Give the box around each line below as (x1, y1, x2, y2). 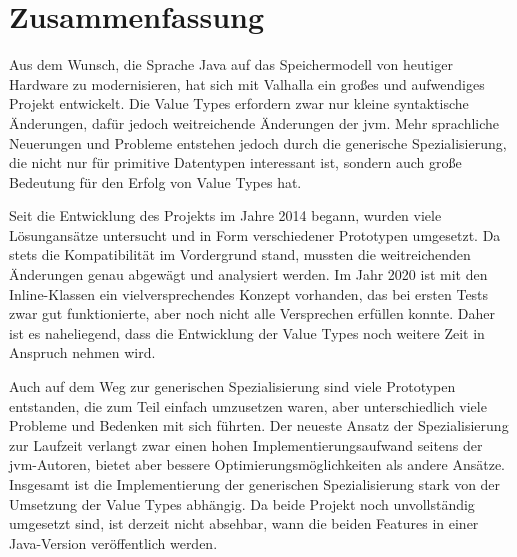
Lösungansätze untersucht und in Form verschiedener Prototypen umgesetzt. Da (9, 224, 501, 245)
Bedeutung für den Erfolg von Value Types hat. (9, 171, 302, 192)
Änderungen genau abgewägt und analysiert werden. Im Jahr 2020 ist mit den (9, 264, 488, 285)
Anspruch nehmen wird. (9, 342, 156, 363)
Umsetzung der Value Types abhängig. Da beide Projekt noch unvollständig (9, 493, 475, 514)
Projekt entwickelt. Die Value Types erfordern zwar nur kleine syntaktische (9, 93, 469, 114)
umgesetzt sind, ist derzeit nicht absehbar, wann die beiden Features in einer (9, 513, 479, 534)
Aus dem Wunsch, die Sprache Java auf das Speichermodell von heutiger (9, 54, 453, 75)
